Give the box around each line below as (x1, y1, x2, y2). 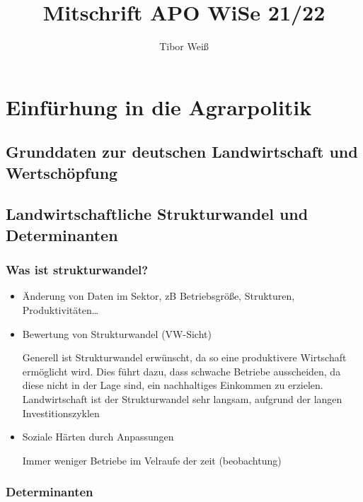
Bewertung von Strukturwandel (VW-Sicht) (22, 326, 212, 341)
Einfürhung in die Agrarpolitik (6, 92, 312, 121)
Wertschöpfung (6, 161, 118, 183)
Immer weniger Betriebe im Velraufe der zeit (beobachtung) (22, 453, 282, 467)
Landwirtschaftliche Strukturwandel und (6, 203, 309, 225)
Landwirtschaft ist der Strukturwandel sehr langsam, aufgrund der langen (22, 392, 342, 407)
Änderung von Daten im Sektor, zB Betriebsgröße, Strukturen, (22, 288, 295, 303)
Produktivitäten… (22, 303, 99, 317)
